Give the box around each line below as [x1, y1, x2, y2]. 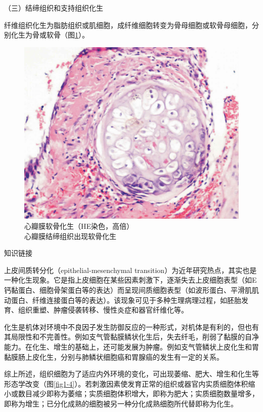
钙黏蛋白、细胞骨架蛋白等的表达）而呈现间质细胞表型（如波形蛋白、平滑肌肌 [4, 285, 259, 295]
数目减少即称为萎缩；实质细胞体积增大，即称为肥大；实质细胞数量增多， [18, 388, 259, 399]
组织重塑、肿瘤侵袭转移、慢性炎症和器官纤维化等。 [18, 304, 188, 315]
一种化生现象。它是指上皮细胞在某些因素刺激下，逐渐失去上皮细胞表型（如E [4, 274, 257, 285]
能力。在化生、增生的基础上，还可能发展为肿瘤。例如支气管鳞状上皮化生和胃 [4, 341, 259, 352]
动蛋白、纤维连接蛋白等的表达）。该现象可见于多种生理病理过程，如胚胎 [4, 294, 241, 305]
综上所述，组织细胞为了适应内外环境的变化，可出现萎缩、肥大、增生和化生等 [4, 368, 259, 379]
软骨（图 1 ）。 [46, 29, 89, 40]
